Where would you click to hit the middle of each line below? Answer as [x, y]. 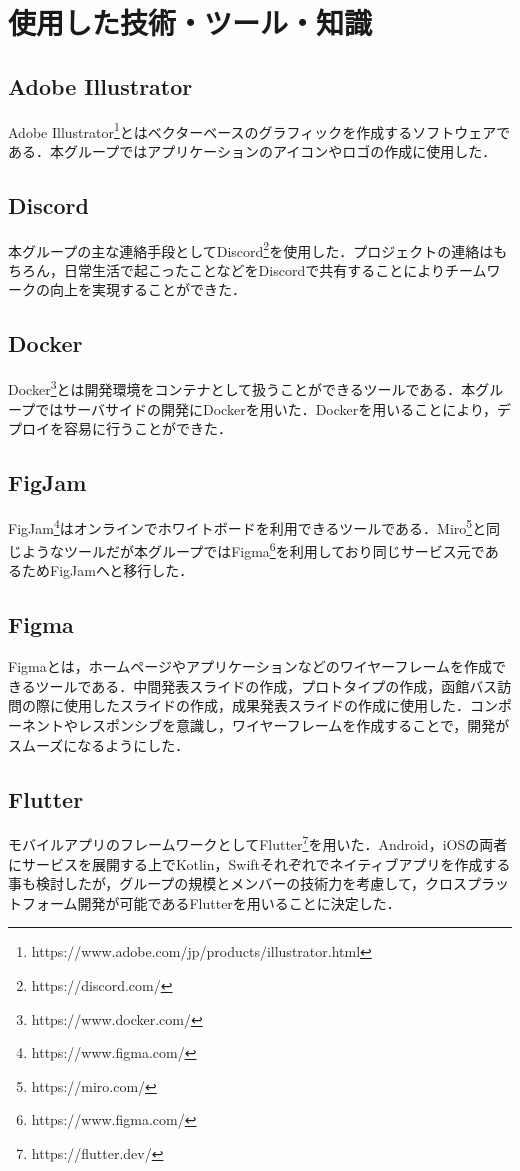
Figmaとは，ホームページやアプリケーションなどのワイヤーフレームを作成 [250, 666]
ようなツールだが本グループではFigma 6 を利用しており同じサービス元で [253, 549]
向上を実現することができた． [147, 289]
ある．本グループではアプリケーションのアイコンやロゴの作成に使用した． [252, 150]
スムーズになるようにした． [99, 744]
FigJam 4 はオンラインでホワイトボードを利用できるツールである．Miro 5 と [247, 526]
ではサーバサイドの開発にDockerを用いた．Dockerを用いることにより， [266, 408]
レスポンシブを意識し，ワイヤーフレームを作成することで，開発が [293, 724]
